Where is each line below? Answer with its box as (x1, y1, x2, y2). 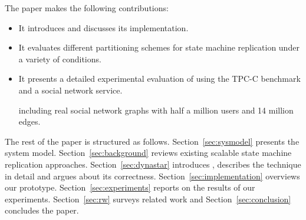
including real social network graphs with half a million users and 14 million (18, 104, 294, 116)
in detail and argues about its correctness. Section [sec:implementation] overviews (5, 169, 300, 182)
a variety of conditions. (18, 52, 101, 65)
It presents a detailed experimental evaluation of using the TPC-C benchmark (18, 72, 301, 85)
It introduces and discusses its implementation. (18, 21, 189, 34)
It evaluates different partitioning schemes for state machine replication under (18, 41, 300, 54)
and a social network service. (18, 84, 123, 96)
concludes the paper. (5, 204, 79, 216)
